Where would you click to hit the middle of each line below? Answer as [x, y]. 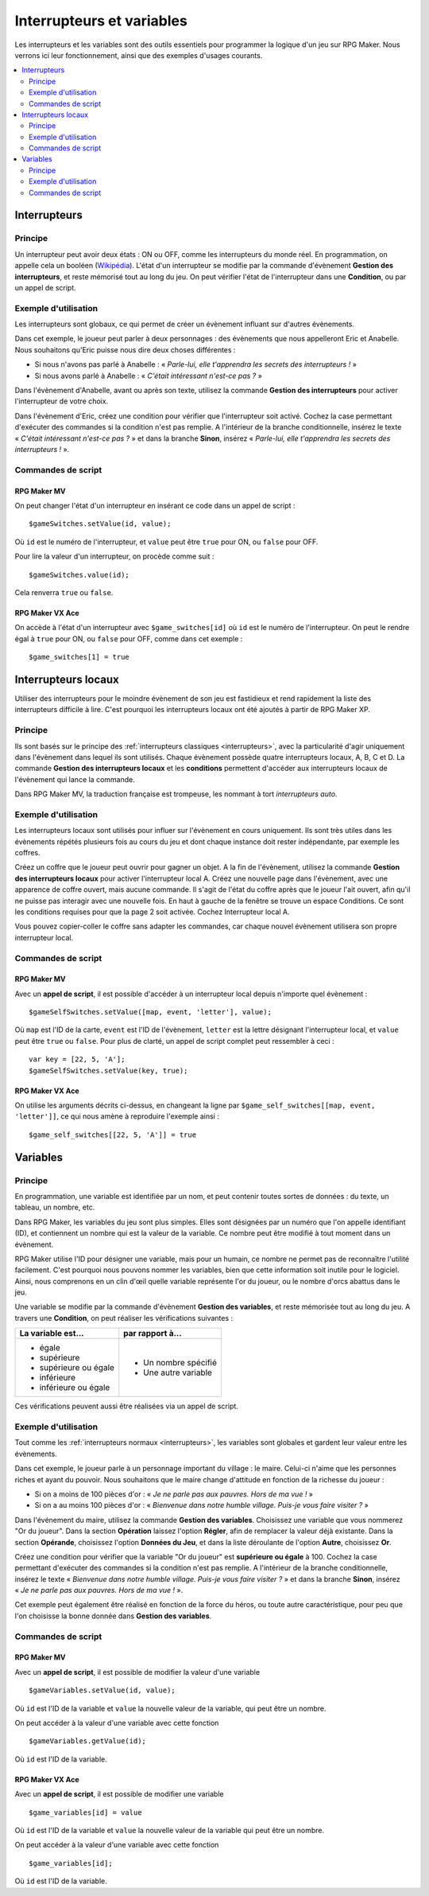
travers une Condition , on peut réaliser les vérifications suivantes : [124, 1318]
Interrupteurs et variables [101, 21]
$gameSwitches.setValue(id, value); [100, 524]
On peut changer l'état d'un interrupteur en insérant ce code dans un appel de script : [155, 505]
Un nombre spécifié [180, 1363]
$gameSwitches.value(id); [79, 574]
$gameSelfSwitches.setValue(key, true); [108, 1071]
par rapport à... [153, 1333]
